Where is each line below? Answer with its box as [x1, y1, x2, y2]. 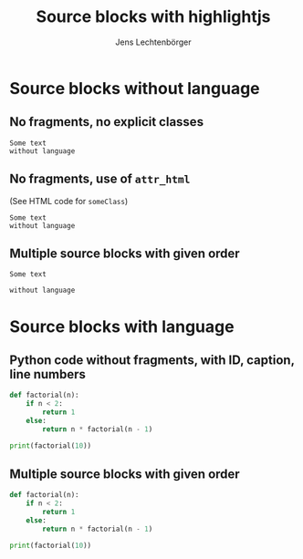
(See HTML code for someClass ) [9, 195, 129, 206]
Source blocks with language [9, 316, 235, 336]
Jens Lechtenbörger [115, 36, 192, 47]
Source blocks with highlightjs [36, 6, 271, 27]
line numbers [9, 367, 87, 382]
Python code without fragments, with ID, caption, [9, 352, 295, 367]
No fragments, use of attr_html [9, 171, 191, 187]
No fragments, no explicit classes [9, 114, 204, 129]
